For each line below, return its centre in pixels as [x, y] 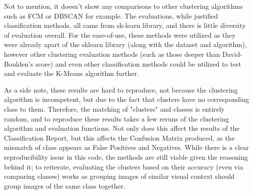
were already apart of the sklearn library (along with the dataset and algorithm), [126, 44]
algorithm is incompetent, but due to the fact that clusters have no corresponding [126, 99]
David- [232, 54]
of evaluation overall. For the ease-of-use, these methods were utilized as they [120, 35]
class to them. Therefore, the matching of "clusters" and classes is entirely [115, 109]
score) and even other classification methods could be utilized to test [138, 63]
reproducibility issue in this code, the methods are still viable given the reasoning [126, 157]
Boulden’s [19, 63]
